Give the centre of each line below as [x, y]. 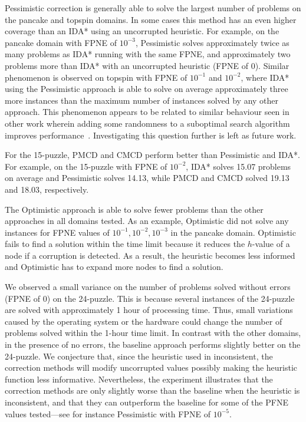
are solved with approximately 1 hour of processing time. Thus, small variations [149, 310]
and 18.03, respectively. [47, 189]
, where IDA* [265, 77]
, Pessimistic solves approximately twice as [212, 42]
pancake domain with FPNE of [61, 42]
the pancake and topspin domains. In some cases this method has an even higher [151, 19]
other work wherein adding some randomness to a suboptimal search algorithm [147, 123]
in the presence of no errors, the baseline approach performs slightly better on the [153, 344]
